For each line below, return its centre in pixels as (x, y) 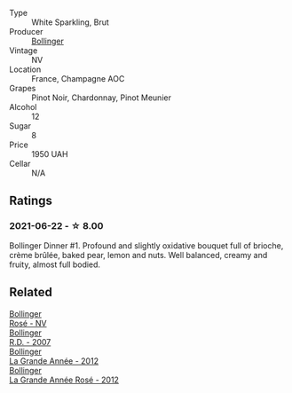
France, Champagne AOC (78, 79)
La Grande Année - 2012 (54, 361)
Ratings (31, 201)
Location (25, 69)
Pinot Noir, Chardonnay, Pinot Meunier (101, 98)
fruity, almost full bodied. (55, 264)
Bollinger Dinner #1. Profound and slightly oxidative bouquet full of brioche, (146, 245)
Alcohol (23, 107)
